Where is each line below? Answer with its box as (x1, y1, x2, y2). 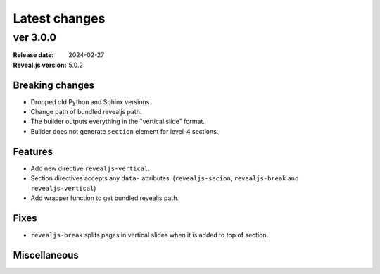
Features (13, 145, 53, 158)
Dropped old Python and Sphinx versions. (30, 97, 151, 106)
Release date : (13, 51, 54, 59)
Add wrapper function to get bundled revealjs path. (30, 194, 179, 202)
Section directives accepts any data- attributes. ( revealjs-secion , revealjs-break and (30, 174, 299, 182)
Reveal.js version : (13, 61, 67, 69)
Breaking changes (13, 79, 95, 91)
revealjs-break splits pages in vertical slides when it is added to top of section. (30, 230, 269, 239)
